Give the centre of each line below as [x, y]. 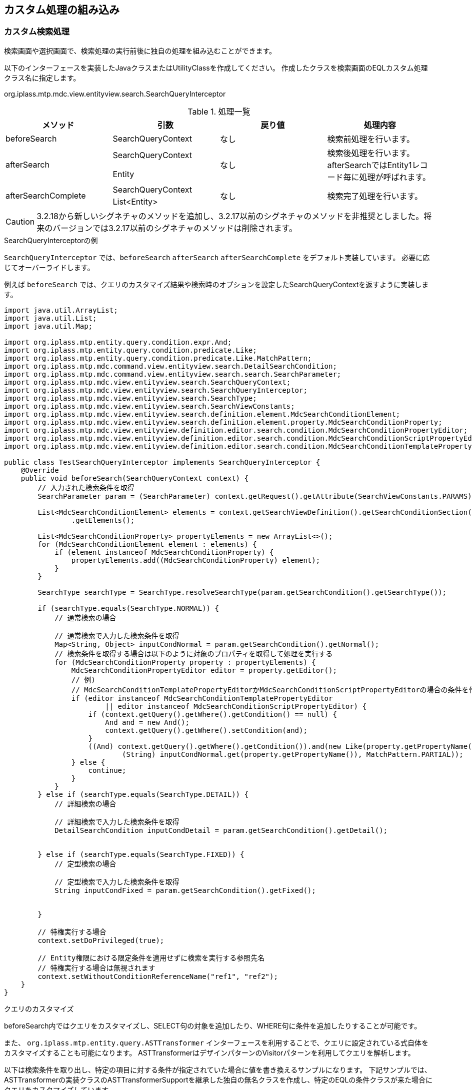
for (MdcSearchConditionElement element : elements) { [147, 544]
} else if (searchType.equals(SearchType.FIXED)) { [141, 854]
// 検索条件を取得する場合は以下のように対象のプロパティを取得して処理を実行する [194, 654]
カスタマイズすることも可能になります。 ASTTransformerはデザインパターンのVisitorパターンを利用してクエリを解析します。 [209, 1052]
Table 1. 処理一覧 [219, 111]
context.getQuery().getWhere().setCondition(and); [206, 730]
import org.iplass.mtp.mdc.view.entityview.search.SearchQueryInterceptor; [156, 390]
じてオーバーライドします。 [49, 267]
